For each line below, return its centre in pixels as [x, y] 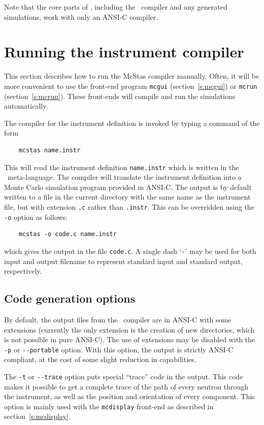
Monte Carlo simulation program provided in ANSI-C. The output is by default [128, 187]
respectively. [23, 271]
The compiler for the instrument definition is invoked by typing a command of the [132, 123]
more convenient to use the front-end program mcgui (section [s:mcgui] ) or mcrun [131, 86]
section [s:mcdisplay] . [37, 416]
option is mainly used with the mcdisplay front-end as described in [109, 406]
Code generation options [70, 298]
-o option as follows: [36, 217]
